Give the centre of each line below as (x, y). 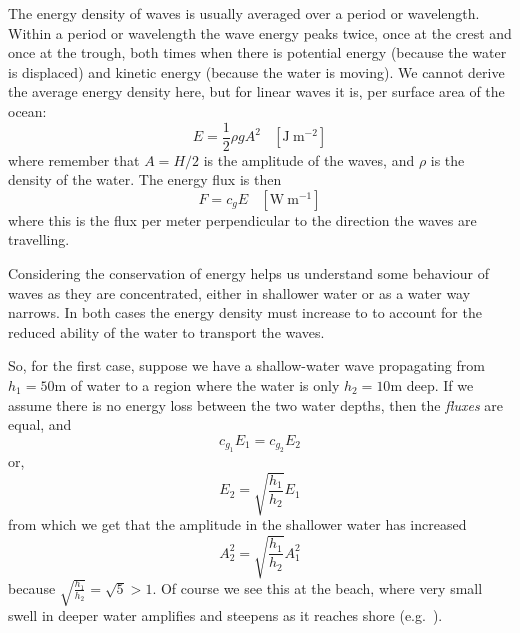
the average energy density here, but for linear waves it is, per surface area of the (256, 91)
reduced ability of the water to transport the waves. (166, 331)
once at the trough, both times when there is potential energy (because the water (257, 52)
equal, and (40, 424)
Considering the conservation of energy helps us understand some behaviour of (248, 273)
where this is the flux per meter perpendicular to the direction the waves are (242, 219)
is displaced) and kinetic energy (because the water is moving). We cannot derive (256, 71)
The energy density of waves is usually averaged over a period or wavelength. (244, 13)
